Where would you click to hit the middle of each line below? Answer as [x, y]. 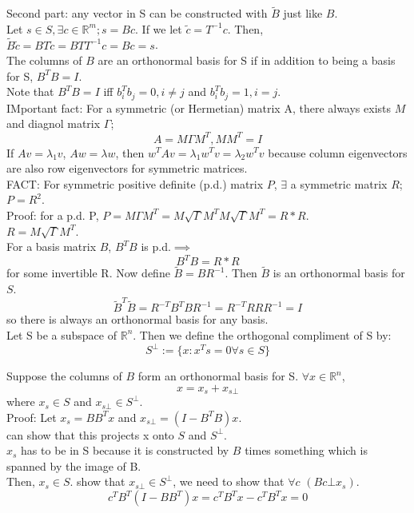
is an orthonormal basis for [339, 273]
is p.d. [156, 247]
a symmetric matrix [339, 183]
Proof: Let [32, 417]
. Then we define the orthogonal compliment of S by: [262, 334]
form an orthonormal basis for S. [218, 376]
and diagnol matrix [54, 123]
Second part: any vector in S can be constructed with [137, 13]
